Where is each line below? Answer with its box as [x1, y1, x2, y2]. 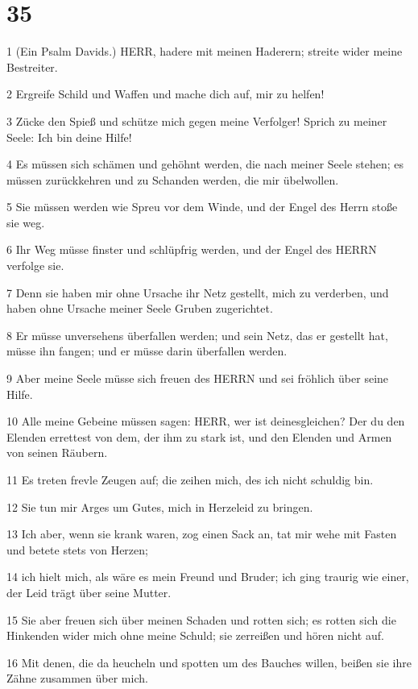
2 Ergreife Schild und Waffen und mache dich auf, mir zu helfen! [6, 85, 325, 102]
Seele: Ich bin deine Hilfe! [6, 128, 132, 145]
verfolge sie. [6, 257, 64, 274]
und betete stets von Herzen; [6, 541, 148, 558]
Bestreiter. [6, 58, 58, 75]
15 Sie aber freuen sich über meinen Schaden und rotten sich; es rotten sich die [6, 611, 396, 628]
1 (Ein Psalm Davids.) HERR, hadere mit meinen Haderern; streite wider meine [6, 43, 403, 60]
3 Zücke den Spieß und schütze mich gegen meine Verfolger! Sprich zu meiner [6, 112, 387, 129]
